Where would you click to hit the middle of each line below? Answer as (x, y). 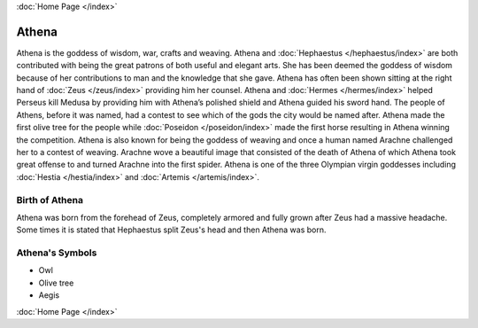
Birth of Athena (50, 199)
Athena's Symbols (57, 253)
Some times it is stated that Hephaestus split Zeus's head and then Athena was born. (171, 230)
